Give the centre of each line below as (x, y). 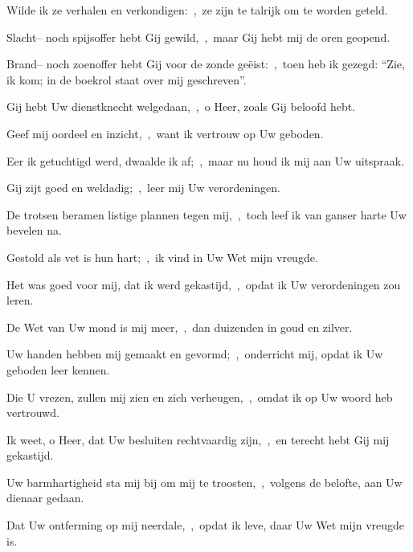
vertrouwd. (33, 413)
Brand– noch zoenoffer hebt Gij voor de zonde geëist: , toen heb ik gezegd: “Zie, (206, 64)
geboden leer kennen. (58, 369)
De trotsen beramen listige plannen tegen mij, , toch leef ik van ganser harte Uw (206, 214)
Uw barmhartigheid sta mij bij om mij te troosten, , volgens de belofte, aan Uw (204, 482)
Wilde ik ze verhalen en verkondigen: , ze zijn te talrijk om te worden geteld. (197, 10)
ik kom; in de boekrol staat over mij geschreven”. (127, 79)
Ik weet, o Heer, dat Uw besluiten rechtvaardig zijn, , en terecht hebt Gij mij (198, 439)
